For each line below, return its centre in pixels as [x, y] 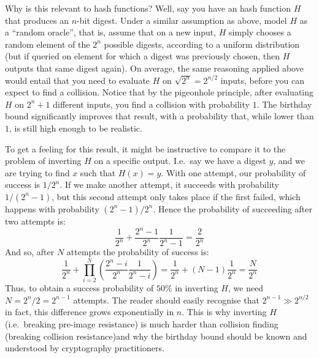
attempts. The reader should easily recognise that [166, 300]
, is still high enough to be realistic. [76, 128]
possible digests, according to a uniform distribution [202, 44]
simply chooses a [260, 32]
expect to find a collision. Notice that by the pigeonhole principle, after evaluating [159, 92]
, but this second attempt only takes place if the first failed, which [176, 196]
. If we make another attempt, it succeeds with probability [169, 185]
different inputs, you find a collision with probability [151, 104]
